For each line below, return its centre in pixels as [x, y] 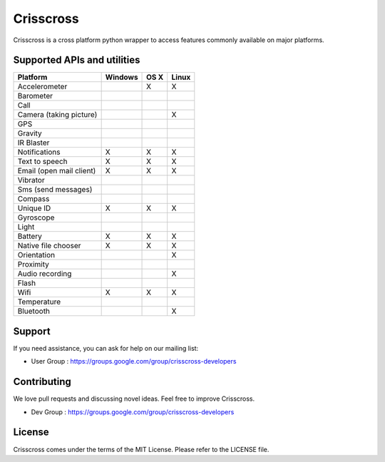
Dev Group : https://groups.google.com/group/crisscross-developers [133, 412]
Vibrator [31, 180]
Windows [122, 77]
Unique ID [34, 208]
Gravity [30, 133]
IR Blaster [34, 143]
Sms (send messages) [55, 190]
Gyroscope [36, 217]
